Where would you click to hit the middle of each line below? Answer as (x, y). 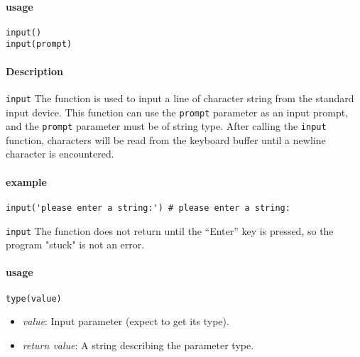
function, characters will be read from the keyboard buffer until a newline (166, 139)
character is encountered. (60, 154)
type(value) (34, 298)
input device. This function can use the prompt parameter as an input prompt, (177, 112)
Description (35, 71)
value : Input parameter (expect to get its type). (126, 321)
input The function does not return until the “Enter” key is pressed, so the (170, 230)
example (26, 181)
